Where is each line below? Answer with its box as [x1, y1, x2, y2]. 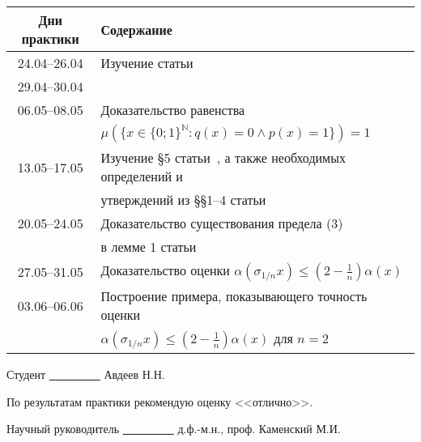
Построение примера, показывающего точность [100, 287, 368, 305]
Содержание [100, 19, 172, 39]
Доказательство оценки [100, 261, 230, 279]
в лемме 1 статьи [100, 237, 197, 256]
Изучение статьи [100, 53, 193, 72]
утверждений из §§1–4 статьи [100, 190, 266, 209]
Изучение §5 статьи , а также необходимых [100, 148, 346, 167]
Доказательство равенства [100, 100, 245, 119]
